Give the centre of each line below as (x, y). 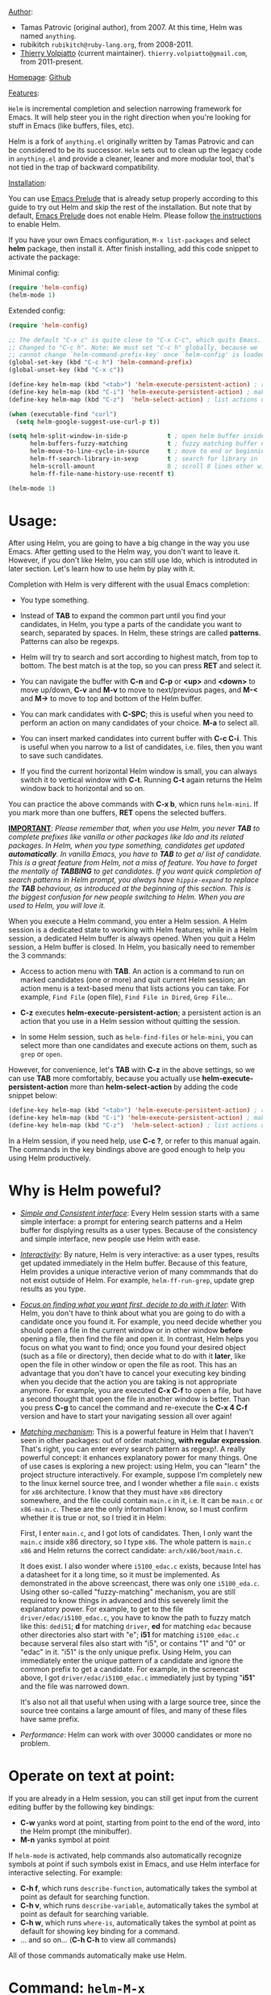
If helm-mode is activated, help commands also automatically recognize (125, 1855)
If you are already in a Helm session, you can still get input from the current (133, 1798)
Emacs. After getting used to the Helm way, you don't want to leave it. (124, 552)
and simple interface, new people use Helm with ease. (110, 1239)
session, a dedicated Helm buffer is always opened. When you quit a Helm (132, 939)
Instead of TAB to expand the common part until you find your (123, 616)
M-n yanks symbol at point (65, 1839)
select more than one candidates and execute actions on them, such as (139, 1046)
